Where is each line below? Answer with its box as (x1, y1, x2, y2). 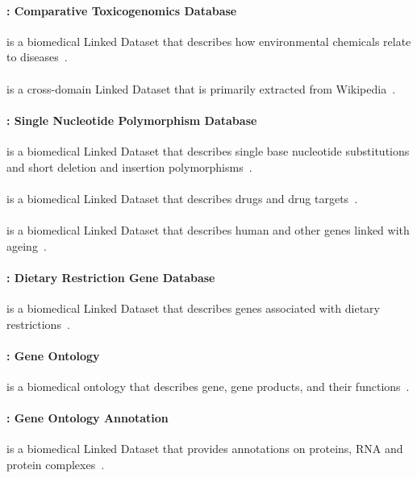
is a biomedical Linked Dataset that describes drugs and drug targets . (6, 189, 358, 206)
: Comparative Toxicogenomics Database (6, 2, 237, 19)
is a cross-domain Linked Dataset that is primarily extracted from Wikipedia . (6, 80, 396, 97)
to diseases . (6, 48, 68, 65)
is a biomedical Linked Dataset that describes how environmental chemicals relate (6, 32, 411, 49)
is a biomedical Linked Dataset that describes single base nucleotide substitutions (6, 142, 410, 159)
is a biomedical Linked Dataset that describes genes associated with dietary (6, 299, 380, 316)
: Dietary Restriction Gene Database (6, 268, 215, 285)
